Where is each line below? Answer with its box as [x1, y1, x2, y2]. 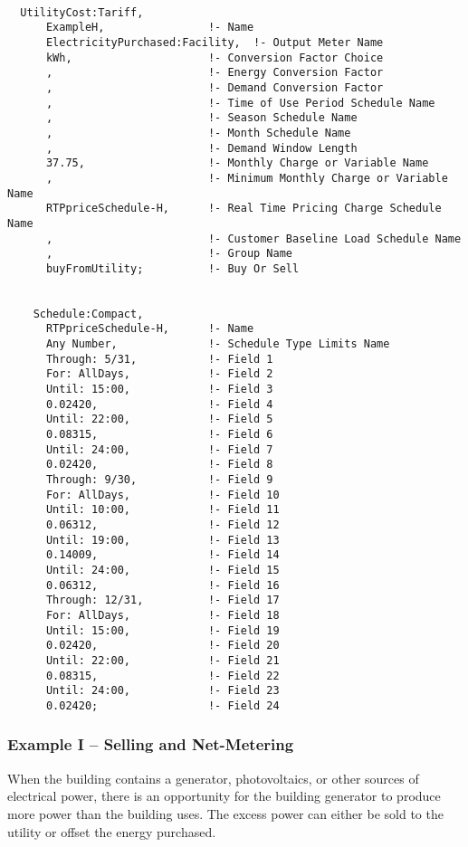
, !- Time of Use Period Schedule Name [45, 96, 435, 109]
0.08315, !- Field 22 [45, 669, 280, 682]
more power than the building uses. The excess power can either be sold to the [7, 804, 444, 823]
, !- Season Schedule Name [45, 111, 358, 125]
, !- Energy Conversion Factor [45, 66, 384, 80]
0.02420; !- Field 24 [45, 699, 280, 712]
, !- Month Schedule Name [45, 126, 351, 139]
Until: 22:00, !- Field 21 [45, 653, 280, 667]
